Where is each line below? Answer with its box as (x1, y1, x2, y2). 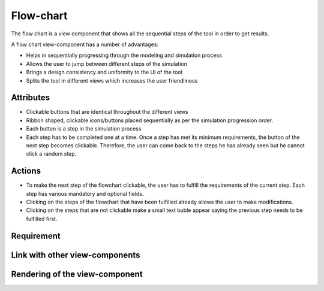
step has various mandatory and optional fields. (26, 190, 144, 197)
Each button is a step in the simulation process (26, 125, 142, 132)
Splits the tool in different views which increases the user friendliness (26, 77, 198, 84)
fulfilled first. (26, 215, 58, 222)
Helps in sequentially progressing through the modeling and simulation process (26, 51, 222, 59)
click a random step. (26, 150, 77, 157)
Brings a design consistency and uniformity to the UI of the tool (26, 69, 182, 76)
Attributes (11, 93, 50, 103)
